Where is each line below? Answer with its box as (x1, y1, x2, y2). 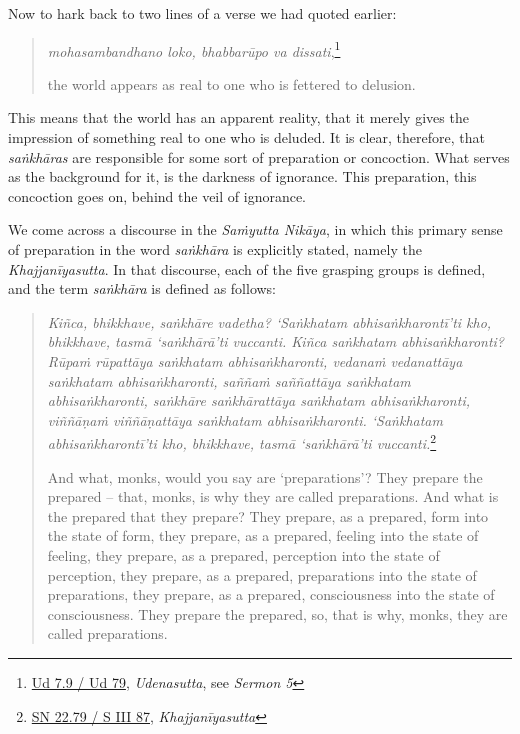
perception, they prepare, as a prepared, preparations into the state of (47, 564, 477, 585)
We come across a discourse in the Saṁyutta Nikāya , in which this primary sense (8, 219, 503, 240)
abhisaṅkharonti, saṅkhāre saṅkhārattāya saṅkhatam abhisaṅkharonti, (47, 390, 470, 411)
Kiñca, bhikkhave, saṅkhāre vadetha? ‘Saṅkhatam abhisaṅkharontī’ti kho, (47, 311, 492, 332)
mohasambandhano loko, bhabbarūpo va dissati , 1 (47, 37, 341, 61)
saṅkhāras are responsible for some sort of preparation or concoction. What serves (8, 146, 510, 167)
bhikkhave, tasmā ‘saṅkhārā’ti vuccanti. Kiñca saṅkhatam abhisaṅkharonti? (47, 331, 505, 352)
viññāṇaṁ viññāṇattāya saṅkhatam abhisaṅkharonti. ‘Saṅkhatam (47, 409, 443, 430)
